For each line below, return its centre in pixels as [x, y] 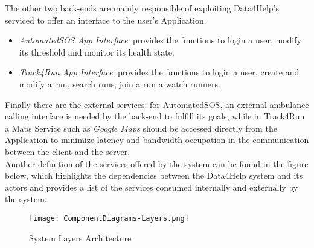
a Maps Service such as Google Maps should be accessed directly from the [141, 128]
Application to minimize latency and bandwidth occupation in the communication [157, 140]
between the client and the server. [68, 151]
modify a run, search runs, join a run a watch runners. [120, 84]
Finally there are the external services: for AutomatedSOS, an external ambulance [157, 104]
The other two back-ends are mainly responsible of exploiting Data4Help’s [142, 8]
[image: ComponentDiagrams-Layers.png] [109, 218]
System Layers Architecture [80, 237]
